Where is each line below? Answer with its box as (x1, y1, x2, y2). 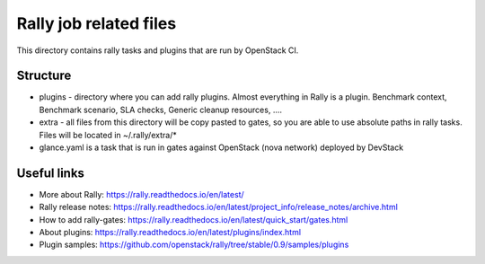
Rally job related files (16, 13, 177, 33)
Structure (16, 68, 72, 84)
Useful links (16, 165, 85, 180)
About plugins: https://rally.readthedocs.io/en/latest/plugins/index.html (39, 227, 301, 238)
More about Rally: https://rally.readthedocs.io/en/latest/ (39, 189, 244, 199)
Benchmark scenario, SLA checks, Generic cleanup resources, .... (39, 104, 283, 115)
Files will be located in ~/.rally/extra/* (39, 129, 177, 140)
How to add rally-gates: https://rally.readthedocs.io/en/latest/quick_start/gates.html (39, 214, 348, 224)
